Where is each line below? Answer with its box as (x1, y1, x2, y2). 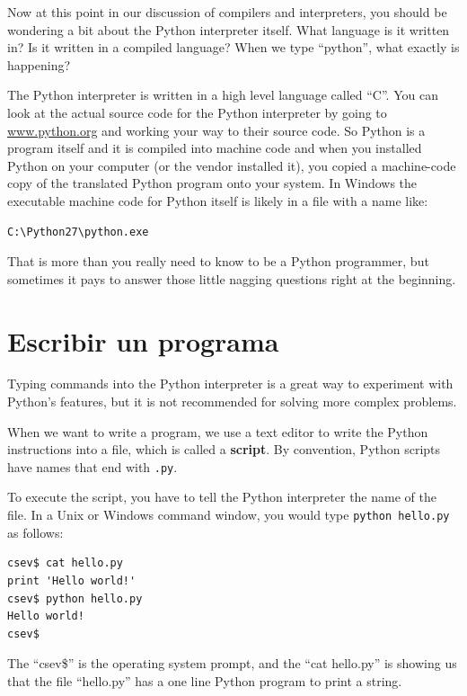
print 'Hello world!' (7, 574, 137, 587)
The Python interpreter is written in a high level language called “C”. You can (7, 85, 438, 104)
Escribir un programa (7, 322, 279, 359)
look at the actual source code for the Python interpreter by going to (7, 103, 387, 121)
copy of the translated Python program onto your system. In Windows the (7, 174, 418, 192)
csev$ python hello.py (7, 592, 143, 605)
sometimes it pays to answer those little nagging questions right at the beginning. (7, 269, 456, 288)
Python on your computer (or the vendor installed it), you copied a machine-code (7, 156, 456, 174)
